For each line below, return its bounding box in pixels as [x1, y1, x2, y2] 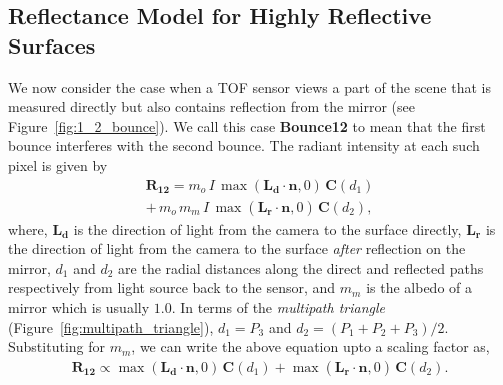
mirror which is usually [8, 297, 150, 317]
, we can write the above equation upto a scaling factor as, [131, 336, 490, 357]
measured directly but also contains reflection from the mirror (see [8, 96, 415, 117]
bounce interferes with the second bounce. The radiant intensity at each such [8, 135, 480, 156]
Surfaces [8, 29, 96, 60]
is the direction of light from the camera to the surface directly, [73, 218, 462, 239]
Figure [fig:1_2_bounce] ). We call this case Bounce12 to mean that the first [8, 115, 486, 136]
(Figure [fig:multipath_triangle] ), [8, 316, 214, 337]
